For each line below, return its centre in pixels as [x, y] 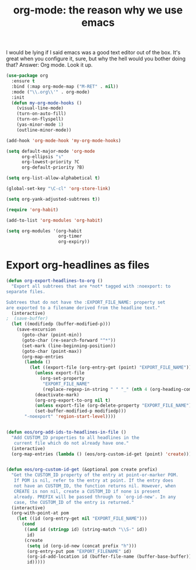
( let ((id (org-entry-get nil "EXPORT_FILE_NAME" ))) [82, 519]
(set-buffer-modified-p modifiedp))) [80, 411]
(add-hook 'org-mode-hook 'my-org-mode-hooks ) [64, 140]
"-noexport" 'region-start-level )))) [70, 417]
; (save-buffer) [27, 319]
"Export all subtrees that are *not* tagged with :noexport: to [91, 286]
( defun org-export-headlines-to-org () [55, 281]
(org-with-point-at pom [40, 513]
